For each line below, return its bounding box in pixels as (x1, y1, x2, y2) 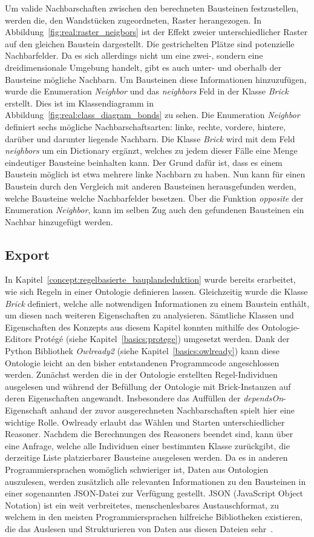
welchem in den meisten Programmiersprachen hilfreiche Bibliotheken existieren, (5, 510, 303, 523)
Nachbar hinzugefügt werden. (5, 215, 113, 228)
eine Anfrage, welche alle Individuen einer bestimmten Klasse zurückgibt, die (5, 439, 290, 452)
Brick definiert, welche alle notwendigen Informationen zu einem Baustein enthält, (5, 297, 310, 309)
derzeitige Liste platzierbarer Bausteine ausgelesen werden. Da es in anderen (5, 451, 288, 464)
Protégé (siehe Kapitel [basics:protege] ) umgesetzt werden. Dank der (34, 332, 290, 345)
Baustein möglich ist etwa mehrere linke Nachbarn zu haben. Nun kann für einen (5, 168, 306, 180)
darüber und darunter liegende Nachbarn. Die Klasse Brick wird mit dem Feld (5, 132, 295, 145)
